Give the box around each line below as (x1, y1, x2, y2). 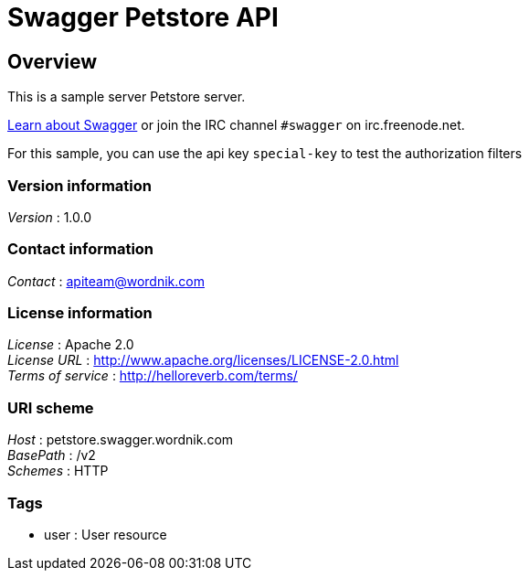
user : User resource (44, 526, 167, 542)
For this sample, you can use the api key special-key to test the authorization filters (7, 145, 523, 162)
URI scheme (7, 398, 94, 417)
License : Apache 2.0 (7, 337, 134, 353)
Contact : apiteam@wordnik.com (7, 273, 205, 289)
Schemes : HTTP (7, 463, 109, 479)
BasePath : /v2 (7, 447, 96, 464)
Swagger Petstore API (7, 2, 279, 33)
